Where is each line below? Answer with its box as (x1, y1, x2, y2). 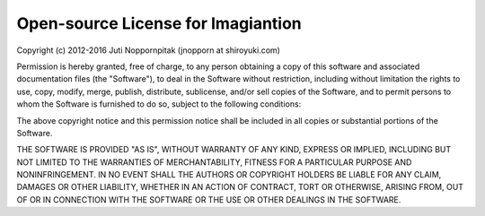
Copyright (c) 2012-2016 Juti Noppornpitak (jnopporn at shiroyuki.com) (16, 45, 280, 56)
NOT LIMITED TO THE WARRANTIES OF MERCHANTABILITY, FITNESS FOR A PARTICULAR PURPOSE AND (16, 157, 412, 168)
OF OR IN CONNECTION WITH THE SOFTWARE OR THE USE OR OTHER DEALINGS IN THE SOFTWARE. (16, 194, 401, 205)
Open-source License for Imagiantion (16, 13, 303, 33)
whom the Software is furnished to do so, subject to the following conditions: (16, 99, 302, 109)
